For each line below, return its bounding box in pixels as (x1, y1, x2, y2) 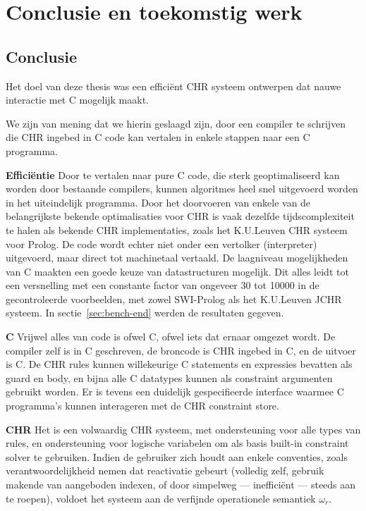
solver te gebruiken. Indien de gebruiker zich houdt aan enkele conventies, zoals (6, 449, 348, 464)
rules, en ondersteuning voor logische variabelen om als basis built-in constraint (6, 436, 349, 450)
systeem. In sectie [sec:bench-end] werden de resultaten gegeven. (6, 305, 284, 320)
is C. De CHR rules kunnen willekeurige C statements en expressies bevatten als (6, 357, 353, 371)
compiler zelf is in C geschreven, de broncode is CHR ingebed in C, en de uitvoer (6, 343, 356, 357)
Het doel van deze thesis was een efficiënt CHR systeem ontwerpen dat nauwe (6, 78, 341, 93)
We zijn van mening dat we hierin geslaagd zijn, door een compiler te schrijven (6, 116, 346, 130)
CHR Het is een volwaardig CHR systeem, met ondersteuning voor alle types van (6, 421, 361, 436)
